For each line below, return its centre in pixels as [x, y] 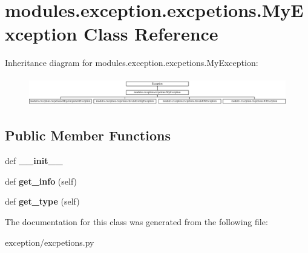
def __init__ [34, 161]
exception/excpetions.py [50, 242]
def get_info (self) [41, 181]
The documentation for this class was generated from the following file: [136, 222]
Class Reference [151, 34]
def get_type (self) [42, 201]
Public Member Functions [88, 135]
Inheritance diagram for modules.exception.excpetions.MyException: [132, 63]
